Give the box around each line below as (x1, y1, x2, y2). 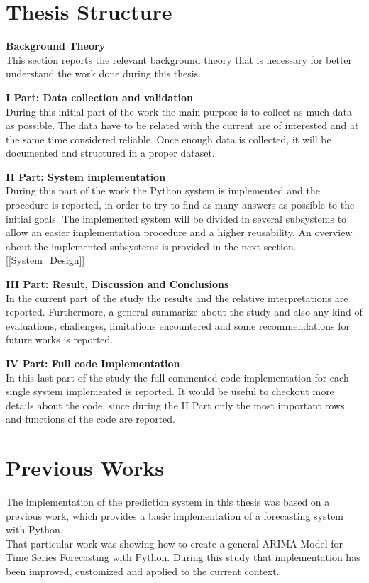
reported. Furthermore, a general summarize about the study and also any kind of (6, 304, 363, 319)
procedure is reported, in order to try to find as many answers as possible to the (6, 197, 355, 212)
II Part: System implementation (6, 169, 166, 184)
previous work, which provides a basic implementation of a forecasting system (6, 508, 343, 523)
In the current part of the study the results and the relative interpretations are (6, 290, 348, 305)
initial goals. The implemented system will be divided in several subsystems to (6, 211, 347, 226)
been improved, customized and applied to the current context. (6, 564, 280, 579)
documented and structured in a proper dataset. (6, 145, 215, 160)
